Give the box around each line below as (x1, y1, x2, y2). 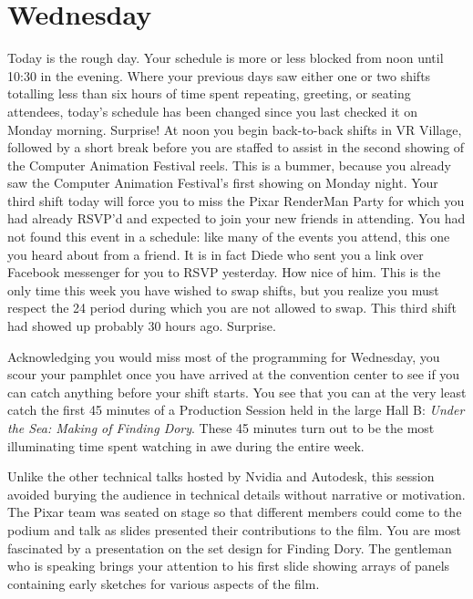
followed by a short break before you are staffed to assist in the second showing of (7, 138, 465, 157)
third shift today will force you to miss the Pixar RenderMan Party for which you (7, 191, 465, 210)
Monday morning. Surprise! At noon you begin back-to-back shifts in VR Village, (7, 119, 462, 139)
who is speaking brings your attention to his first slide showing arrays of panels (7, 556, 450, 575)
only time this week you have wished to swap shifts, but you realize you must (7, 280, 439, 299)
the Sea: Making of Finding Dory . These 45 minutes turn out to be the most (7, 418, 435, 437)
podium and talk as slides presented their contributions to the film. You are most (7, 520, 462, 539)
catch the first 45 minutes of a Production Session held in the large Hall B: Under (7, 400, 465, 419)
